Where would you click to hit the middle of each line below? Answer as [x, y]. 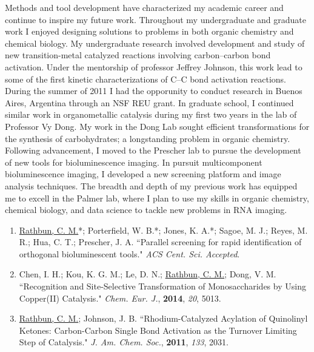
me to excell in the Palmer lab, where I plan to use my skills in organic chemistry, [157, 198]
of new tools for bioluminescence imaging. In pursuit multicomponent [134, 162]
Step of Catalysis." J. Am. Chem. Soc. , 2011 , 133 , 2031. [124, 342]
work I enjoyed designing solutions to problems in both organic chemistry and [149, 31]
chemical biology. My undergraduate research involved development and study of [155, 43]
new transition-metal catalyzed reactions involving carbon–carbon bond [138, 55]
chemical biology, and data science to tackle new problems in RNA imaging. [146, 210]
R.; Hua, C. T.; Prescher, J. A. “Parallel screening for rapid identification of [160, 242]
